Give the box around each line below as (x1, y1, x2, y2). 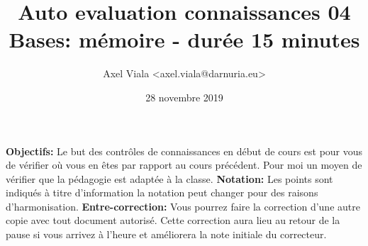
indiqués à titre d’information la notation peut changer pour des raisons (6, 185, 318, 200)
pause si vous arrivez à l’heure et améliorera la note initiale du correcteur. (6, 227, 327, 242)
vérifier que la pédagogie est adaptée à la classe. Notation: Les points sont (6, 171, 333, 186)
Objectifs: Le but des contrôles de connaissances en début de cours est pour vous (6, 143, 363, 158)
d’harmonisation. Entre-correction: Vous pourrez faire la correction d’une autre (6, 199, 360, 213)
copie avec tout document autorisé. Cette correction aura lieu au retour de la (6, 213, 340, 228)
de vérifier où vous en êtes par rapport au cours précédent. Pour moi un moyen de (6, 157, 362, 172)
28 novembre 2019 (145, 89, 223, 104)
